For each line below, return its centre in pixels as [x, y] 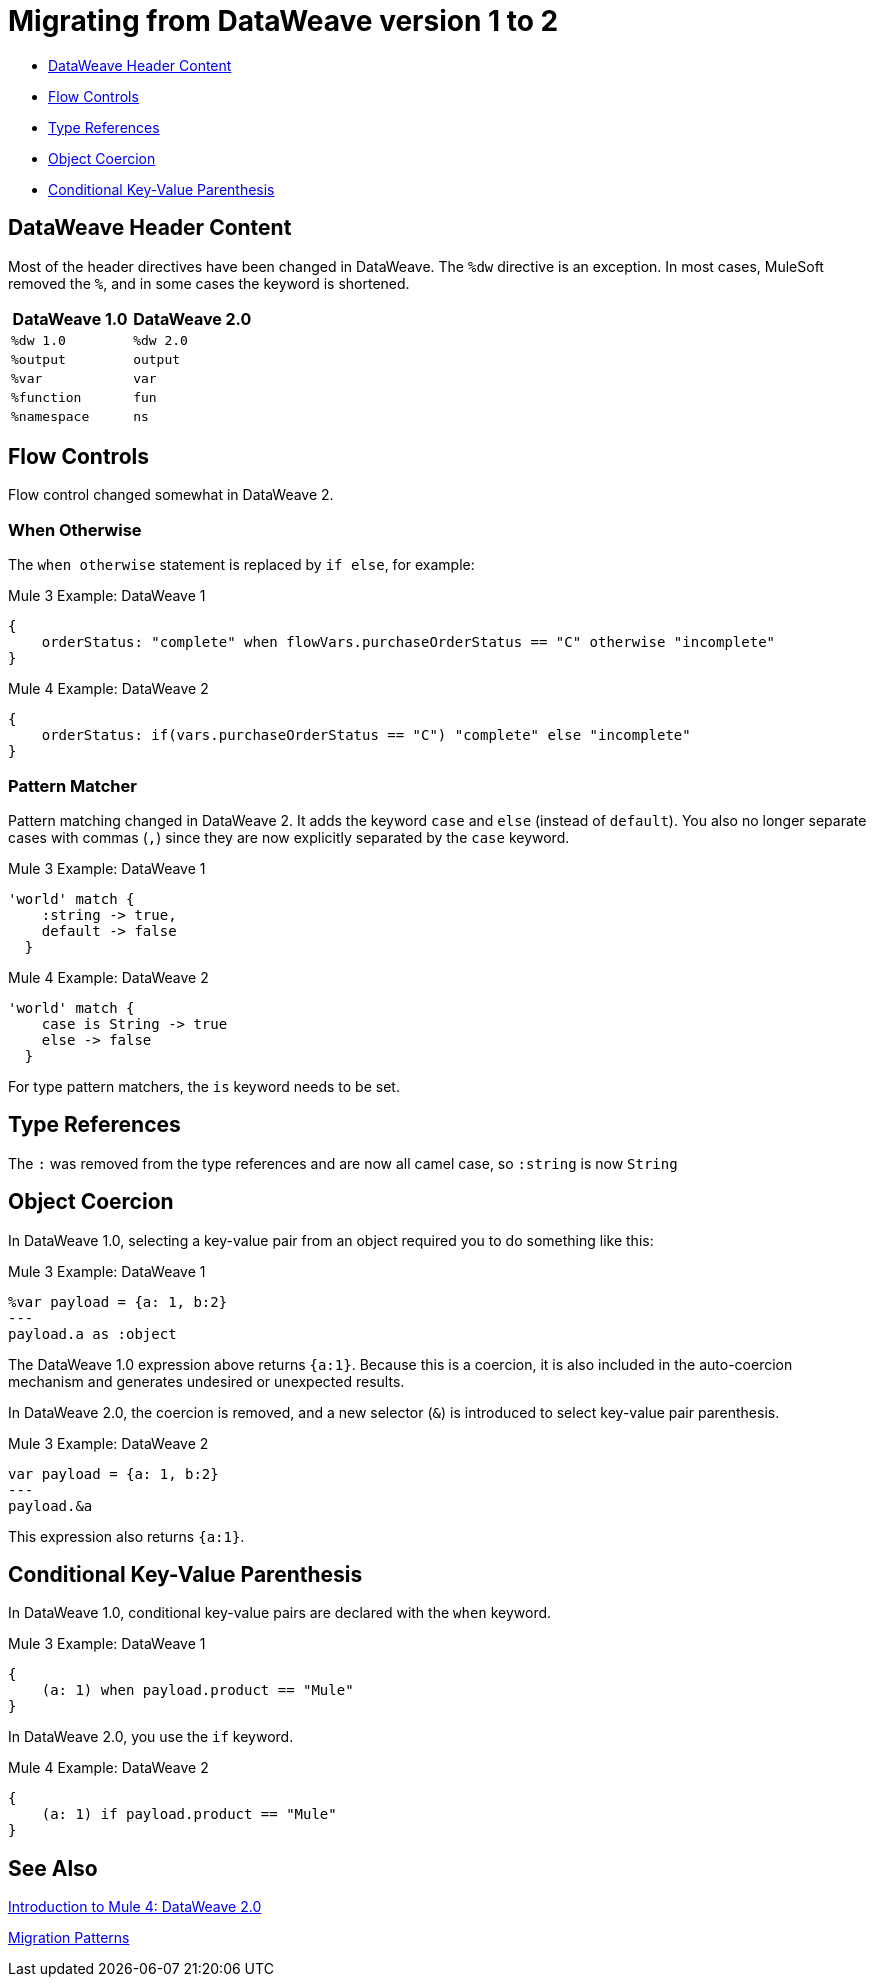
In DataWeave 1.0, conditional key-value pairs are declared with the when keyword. [280, 1613]
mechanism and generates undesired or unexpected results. [206, 1381]
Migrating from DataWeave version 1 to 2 [283, 21]
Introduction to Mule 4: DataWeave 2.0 [135, 1907]
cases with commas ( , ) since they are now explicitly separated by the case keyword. [289, 837]
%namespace [50, 416]
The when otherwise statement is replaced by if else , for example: [241, 565]
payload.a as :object [92, 1333]
